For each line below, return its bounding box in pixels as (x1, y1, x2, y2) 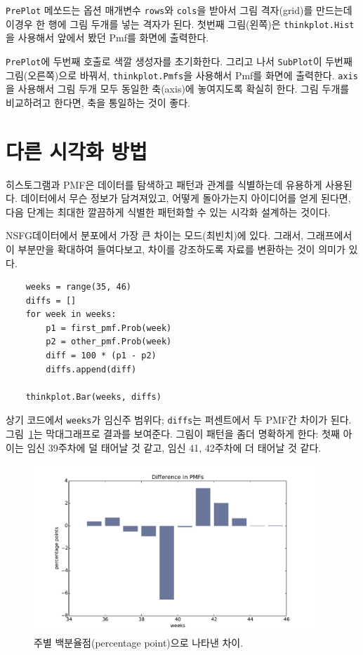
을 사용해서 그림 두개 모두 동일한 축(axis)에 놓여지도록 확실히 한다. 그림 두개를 (6, 81, 350, 96)
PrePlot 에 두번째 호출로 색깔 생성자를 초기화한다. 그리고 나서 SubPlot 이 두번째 (6, 53, 352, 68)
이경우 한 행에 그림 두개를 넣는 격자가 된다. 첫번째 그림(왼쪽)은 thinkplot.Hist (6, 16, 355, 31)
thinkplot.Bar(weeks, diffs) (25, 391, 161, 402)
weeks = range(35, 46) (25, 282, 131, 292)
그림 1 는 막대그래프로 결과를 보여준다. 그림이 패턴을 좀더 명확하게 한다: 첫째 (6, 426, 340, 441)
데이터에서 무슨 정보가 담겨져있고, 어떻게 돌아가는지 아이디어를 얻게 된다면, (20, 191, 351, 205)
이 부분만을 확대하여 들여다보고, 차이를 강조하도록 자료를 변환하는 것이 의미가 (6, 241, 345, 256)
